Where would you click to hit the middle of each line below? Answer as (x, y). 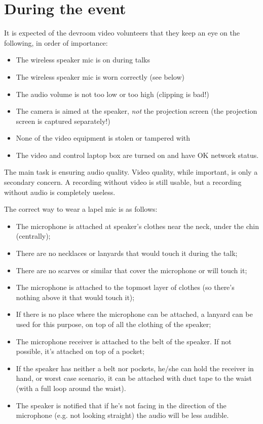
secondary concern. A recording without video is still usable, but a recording (123, 182)
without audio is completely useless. (60, 192)
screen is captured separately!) (63, 121)
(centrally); (33, 236)
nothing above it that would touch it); (75, 297)
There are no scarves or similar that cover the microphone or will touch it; (131, 270)
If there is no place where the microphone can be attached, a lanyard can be (134, 314)
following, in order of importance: (56, 42)
